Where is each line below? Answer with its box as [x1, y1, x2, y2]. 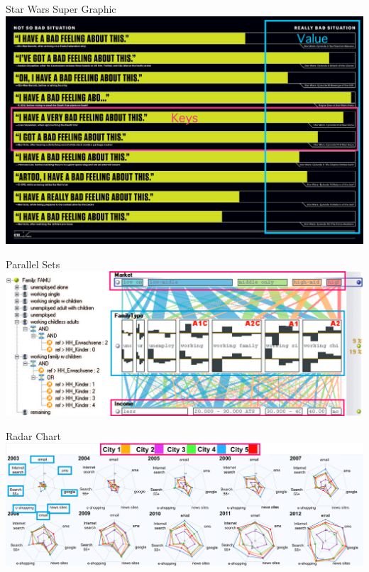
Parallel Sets [6, 256, 60, 271]
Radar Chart [6, 428, 62, 443]
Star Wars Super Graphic [6, 1, 116, 16]
